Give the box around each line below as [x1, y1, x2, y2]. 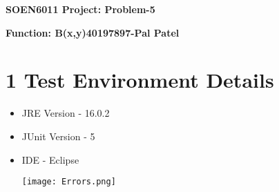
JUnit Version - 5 [21, 128, 95, 143]
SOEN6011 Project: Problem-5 [6, 2, 155, 16]
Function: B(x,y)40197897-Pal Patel [6, 25, 180, 39]
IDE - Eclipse [21, 152, 79, 166]
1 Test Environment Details [6, 66, 274, 94]
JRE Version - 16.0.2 [21, 106, 110, 120]
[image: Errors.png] [21, 177, 116, 187]
